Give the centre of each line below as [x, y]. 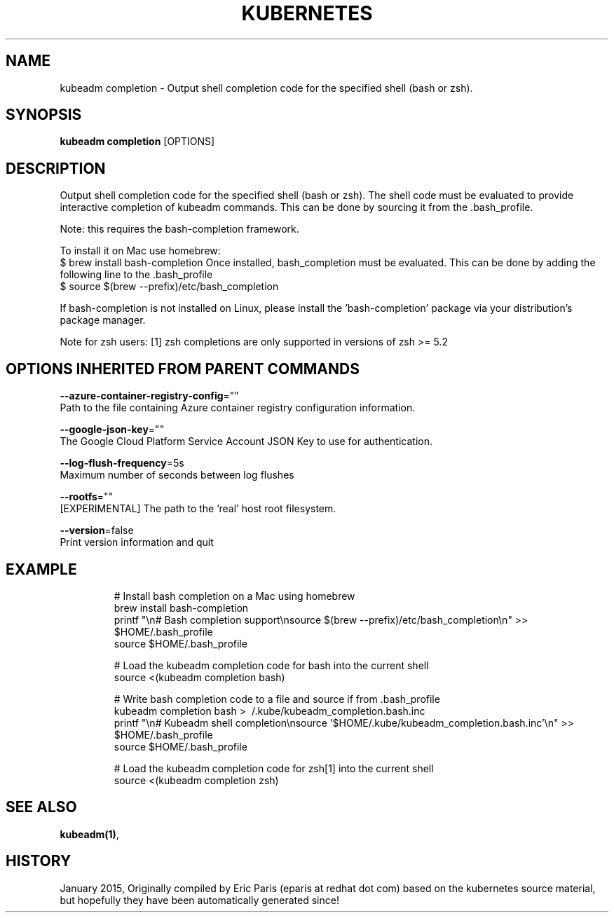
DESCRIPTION [56, 168]
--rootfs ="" [87, 497]
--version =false [97, 530]
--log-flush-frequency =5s [122, 463]
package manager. [103, 320]
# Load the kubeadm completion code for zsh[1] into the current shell [274, 768]
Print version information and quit [137, 542]
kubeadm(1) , [89, 834]
